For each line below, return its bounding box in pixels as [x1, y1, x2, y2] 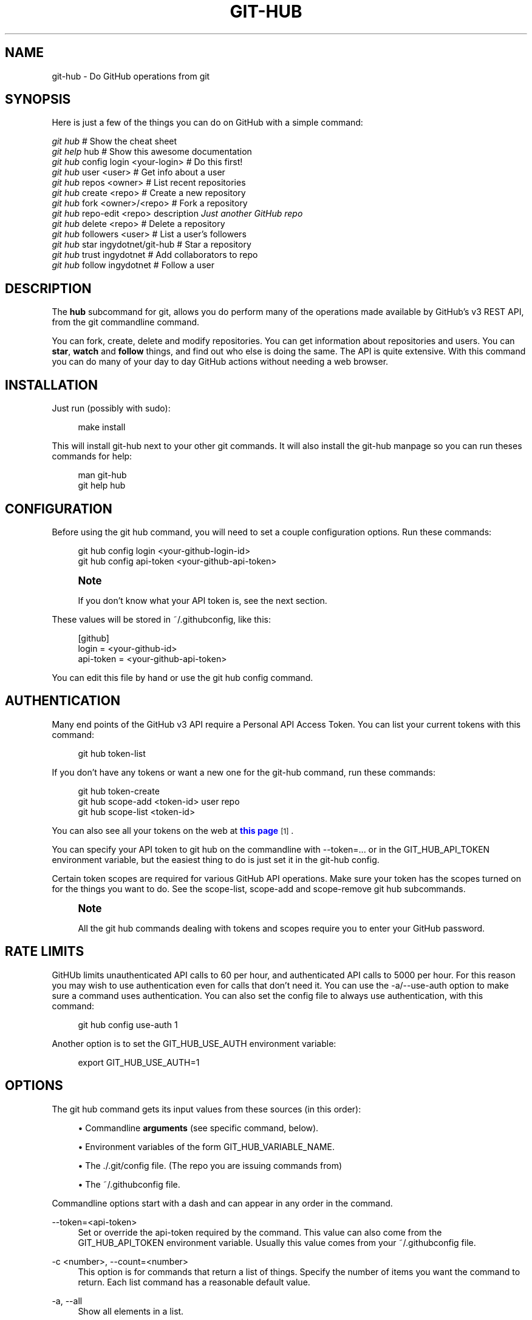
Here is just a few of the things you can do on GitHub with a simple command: [52, 117, 363, 128]
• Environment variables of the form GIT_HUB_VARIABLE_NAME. [78, 1141, 335, 1152]
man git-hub [78, 470, 127, 481]
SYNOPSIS [5, 92, 71, 107]
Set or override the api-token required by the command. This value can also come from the [78, 1227, 442, 1237]
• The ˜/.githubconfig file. [78, 1179, 180, 1190]
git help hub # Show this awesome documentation [52, 146, 252, 157]
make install [78, 422, 126, 433]
